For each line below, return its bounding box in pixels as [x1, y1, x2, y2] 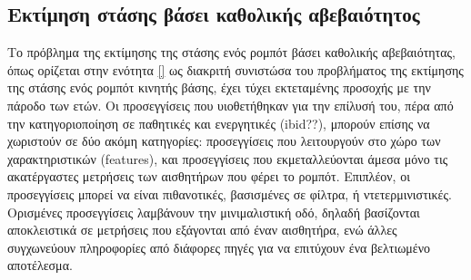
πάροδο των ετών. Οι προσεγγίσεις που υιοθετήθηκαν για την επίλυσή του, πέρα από [7, 95, 454, 114]
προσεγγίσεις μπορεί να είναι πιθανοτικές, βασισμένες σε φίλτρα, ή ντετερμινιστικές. [7, 184, 452, 203]
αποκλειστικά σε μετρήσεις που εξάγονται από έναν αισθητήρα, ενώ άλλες [7, 220, 397, 239]
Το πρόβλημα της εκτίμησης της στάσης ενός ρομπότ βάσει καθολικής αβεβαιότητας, [7, 43, 456, 62]
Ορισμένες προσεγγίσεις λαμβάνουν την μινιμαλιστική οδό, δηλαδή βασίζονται [7, 202, 420, 221]
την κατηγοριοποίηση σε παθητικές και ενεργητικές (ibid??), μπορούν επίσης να [7, 113, 430, 132]
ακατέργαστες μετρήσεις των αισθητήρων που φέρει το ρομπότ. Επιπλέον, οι [7, 167, 410, 186]
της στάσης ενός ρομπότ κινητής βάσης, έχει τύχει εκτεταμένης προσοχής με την [7, 78, 431, 97]
